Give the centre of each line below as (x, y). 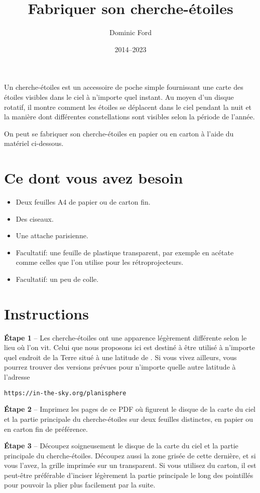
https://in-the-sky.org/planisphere (65, 393)
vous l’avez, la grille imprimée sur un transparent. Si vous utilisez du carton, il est (130, 465)
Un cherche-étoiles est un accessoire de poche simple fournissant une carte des (124, 87)
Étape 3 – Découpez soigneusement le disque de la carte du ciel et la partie (121, 446)
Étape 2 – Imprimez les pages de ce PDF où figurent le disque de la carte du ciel (130, 409)
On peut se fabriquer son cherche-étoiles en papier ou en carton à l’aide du (119, 133)
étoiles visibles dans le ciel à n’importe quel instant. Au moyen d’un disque (119, 97)
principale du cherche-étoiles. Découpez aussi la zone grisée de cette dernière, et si (130, 455)
